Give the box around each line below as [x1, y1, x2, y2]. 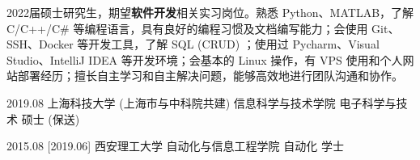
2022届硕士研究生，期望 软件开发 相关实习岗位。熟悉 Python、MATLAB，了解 [6, 4, 414, 20]
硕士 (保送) [21, 110, 80, 127]
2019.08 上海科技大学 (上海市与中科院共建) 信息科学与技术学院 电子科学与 [6, 94, 397, 111]
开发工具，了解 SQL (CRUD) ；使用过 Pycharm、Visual [88, 36, 380, 53]
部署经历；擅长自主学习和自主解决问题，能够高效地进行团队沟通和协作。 [17, 67, 403, 84]
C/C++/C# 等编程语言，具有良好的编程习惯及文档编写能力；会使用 [6, 19, 368, 36]
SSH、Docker [6, 36, 74, 53]
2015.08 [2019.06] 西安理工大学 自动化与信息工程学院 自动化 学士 [6, 137, 344, 154]
